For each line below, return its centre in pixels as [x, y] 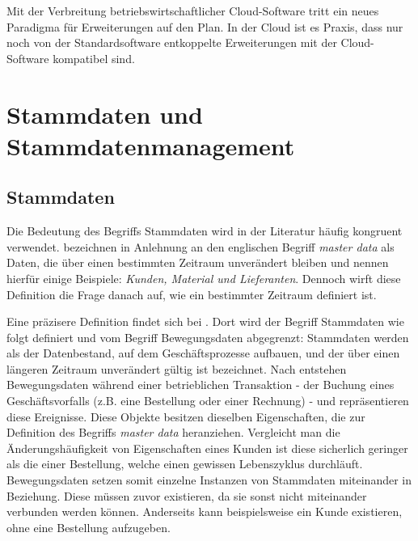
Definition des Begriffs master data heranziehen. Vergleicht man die [173, 432]
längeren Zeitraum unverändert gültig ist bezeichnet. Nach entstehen [177, 368]
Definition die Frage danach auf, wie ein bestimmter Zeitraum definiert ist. [192, 294]
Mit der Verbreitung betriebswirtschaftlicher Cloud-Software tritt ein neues [193, 11]
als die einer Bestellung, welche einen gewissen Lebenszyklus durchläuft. [185, 464]
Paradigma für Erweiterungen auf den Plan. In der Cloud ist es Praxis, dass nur [205, 26]
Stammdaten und [105, 114]
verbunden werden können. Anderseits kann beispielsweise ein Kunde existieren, [205, 511]
